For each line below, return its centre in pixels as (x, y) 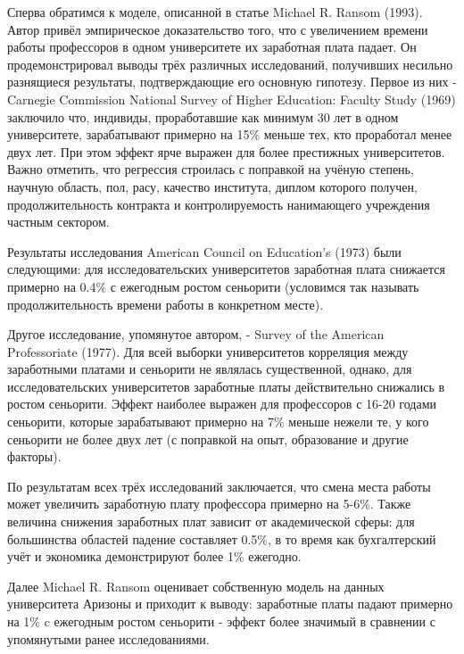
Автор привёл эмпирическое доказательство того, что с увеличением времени (218, 29)
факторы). (34, 456)
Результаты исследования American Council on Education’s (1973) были (204, 251)
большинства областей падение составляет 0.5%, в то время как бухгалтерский (222, 538)
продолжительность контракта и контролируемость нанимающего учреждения (219, 204)
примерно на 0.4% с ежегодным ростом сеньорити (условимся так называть (213, 286)
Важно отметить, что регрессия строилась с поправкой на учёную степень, (211, 169)
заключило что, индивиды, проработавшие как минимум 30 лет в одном (203, 116)
